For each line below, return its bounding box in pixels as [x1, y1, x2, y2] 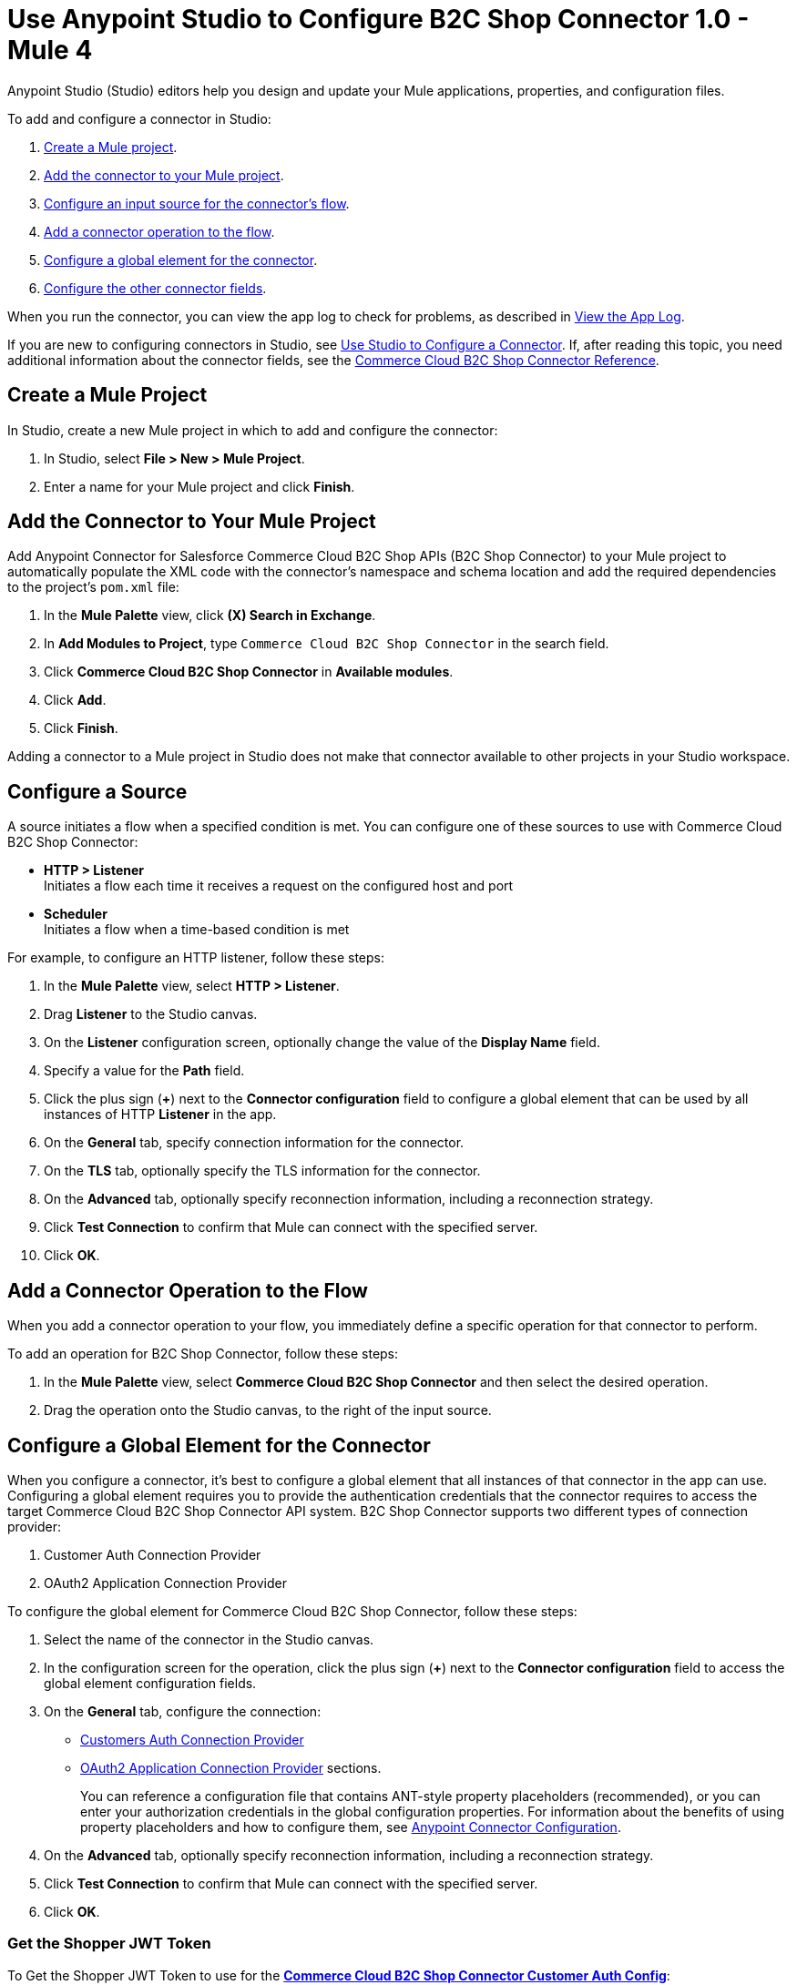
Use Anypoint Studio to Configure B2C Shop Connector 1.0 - [7, 4, 750, 35]
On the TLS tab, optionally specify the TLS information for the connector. [44, 1163, 481, 1179]
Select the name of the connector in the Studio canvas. [44, 1631, 374, 1647]
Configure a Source [7, 779, 188, 803]
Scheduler [44, 906, 107, 922]
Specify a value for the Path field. [44, 1063, 245, 1079]
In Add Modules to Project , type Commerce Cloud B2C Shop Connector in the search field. [44, 636, 609, 652]
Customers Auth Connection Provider [80, 1731, 304, 1747]
